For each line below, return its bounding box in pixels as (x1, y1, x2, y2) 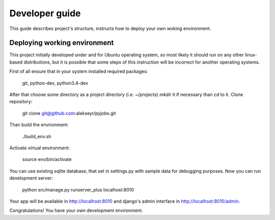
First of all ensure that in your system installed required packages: (9, 69, 148, 75)
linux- (244, 52, 257, 58)
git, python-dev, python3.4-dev (22, 80, 89, 86)
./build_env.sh (22, 133, 51, 139)
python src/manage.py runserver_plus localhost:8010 (22, 186, 134, 193)
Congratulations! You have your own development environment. (9, 207, 143, 213)
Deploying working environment (9, 39, 114, 47)
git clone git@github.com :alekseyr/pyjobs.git (22, 110, 116, 116)
